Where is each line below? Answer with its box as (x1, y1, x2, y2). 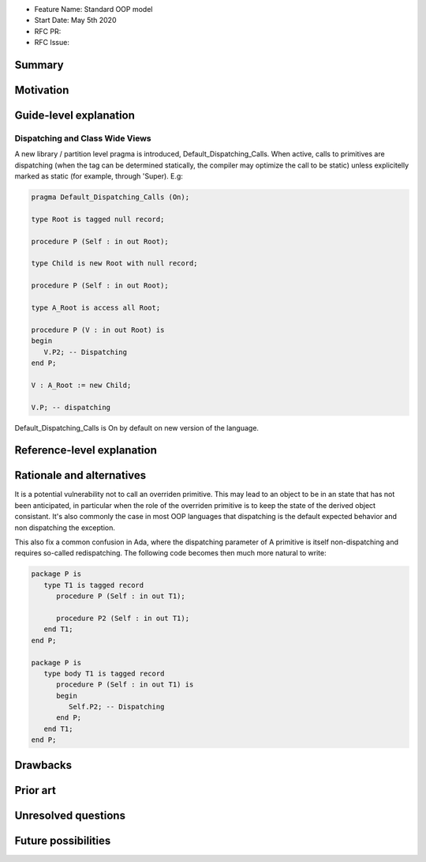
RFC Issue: (34, 38, 70, 47)
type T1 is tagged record (43, 581, 144, 589)
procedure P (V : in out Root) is (31, 325, 165, 334)
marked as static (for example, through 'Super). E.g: (14, 171, 183, 181)
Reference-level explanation (14, 443, 157, 457)
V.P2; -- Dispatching (43, 348, 128, 356)
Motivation (14, 84, 69, 96)
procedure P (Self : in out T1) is (56, 680, 194, 689)
